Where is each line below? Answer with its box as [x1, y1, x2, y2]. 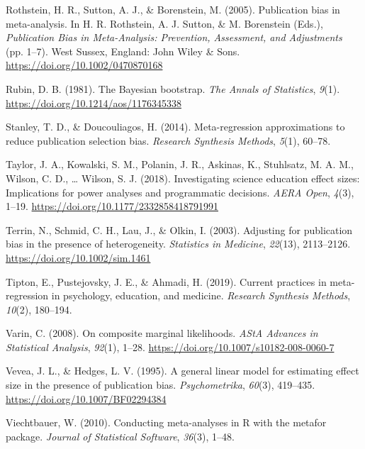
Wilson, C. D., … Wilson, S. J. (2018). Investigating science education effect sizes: [6, 170, 360, 185]
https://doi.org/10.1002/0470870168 [6, 57, 163, 72]
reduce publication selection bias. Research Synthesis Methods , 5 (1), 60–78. [6, 133, 331, 148]
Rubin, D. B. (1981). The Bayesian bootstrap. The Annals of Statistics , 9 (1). [6, 81, 340, 96]
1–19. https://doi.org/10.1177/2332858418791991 [6, 199, 218, 214]
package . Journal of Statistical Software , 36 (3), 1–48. [6, 428, 235, 443]
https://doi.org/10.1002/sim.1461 [6, 250, 151, 265]
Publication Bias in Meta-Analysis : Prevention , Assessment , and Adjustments [6, 30, 342, 45]
